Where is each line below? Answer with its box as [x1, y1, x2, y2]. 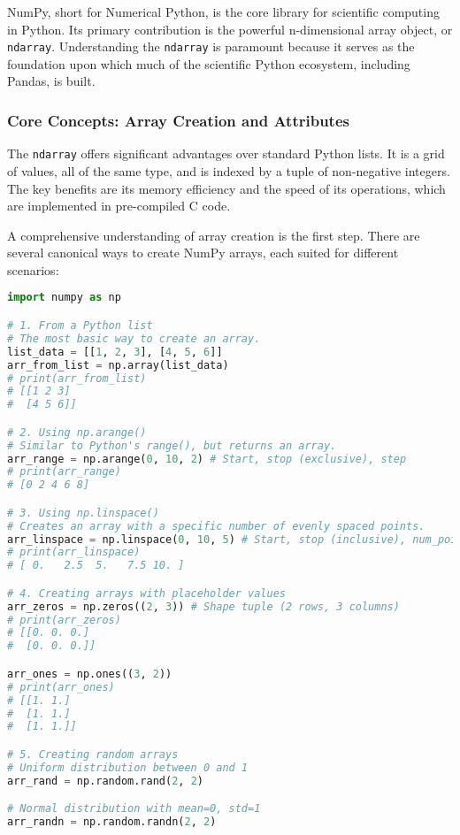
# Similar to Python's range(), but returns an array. [7, 439, 337, 452]
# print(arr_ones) [7, 680, 115, 693]
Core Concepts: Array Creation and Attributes [7, 109, 349, 131]
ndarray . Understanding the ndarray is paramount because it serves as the [7, 37, 415, 56]
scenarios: [7, 260, 59, 279]
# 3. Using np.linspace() [7, 506, 159, 519]
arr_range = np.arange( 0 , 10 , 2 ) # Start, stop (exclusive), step [7, 452, 407, 465]
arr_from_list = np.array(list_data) [7, 358, 229, 372]
